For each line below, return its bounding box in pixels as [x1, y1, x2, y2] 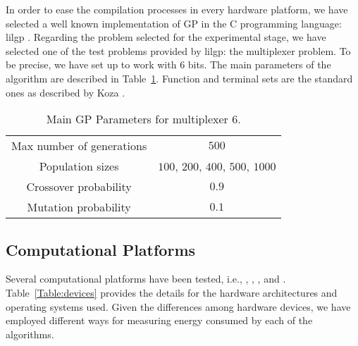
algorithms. [6, 326, 54, 341]
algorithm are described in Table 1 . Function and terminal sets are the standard [6, 70, 353, 85]
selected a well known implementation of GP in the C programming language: [6, 16, 342, 30]
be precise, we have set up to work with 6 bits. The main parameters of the [6, 57, 331, 72]
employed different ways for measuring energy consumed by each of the [6, 313, 313, 328]
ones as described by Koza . [6, 85, 125, 99]
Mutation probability [27, 199, 131, 216]
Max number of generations [11, 137, 147, 154]
